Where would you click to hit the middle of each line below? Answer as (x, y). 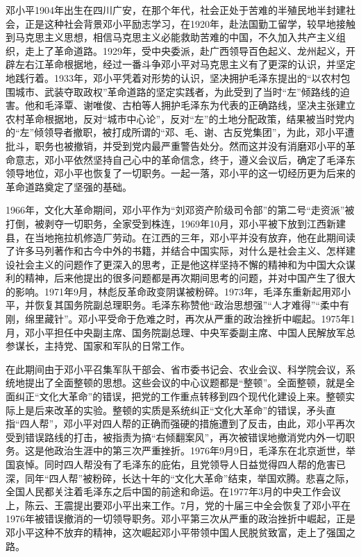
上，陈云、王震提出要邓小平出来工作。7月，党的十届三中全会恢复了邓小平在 (178, 505)
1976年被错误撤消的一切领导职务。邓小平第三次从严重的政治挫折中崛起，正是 (180, 519)
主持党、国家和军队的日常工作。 (117, 346)
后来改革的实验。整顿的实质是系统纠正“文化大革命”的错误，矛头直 (185, 410)
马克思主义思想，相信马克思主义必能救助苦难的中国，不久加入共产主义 (175, 37)
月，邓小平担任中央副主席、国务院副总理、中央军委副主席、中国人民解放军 (176, 332)
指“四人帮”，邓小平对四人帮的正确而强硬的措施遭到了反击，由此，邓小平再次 (180, 423)
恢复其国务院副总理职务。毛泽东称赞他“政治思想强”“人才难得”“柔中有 (192, 305)
